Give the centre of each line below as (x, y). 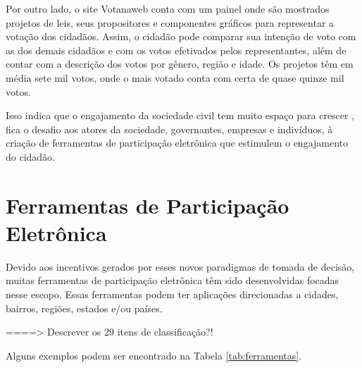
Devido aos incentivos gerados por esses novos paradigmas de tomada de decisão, (180, 266)
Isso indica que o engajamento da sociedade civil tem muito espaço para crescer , (180, 115)
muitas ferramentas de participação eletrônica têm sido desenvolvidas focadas (173, 280)
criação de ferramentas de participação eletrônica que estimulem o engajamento (177, 143)
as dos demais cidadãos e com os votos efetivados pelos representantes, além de (176, 50)
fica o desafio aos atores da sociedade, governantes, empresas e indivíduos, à (169, 129)
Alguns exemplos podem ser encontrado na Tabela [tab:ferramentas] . (154, 355)
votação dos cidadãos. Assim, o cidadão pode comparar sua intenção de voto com (181, 36)
